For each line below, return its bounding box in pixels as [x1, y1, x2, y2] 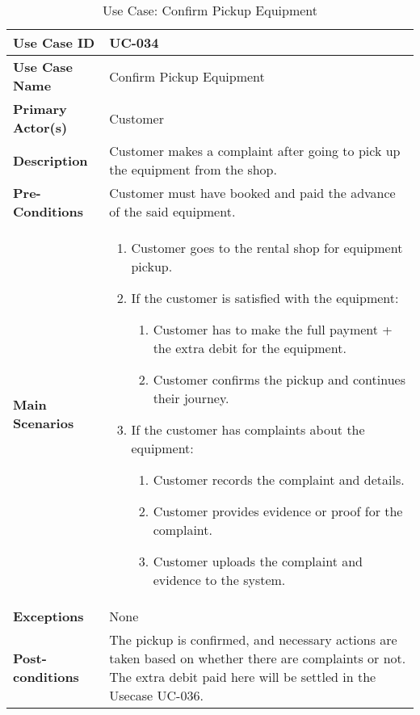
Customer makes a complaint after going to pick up [109, 141, 401, 160]
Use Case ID [13, 33, 95, 52]
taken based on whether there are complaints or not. [109, 649, 406, 667]
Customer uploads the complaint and [153, 552, 363, 570]
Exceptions [13, 607, 84, 625]
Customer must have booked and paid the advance [109, 183, 396, 202]
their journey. [153, 389, 229, 407]
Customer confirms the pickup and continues [153, 370, 405, 389]
